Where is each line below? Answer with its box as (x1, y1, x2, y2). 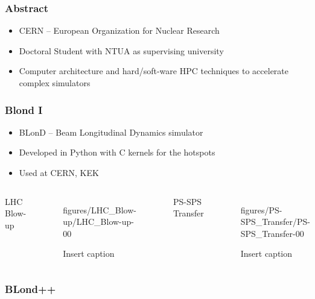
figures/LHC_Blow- (63, 203, 136, 216)
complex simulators (19, 77, 91, 89)
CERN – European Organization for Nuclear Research (19, 24, 220, 37)
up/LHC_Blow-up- (63, 215, 135, 228)
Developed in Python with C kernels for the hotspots (19, 146, 215, 159)
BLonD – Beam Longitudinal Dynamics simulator (19, 125, 203, 138)
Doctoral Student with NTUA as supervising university (19, 44, 224, 57)
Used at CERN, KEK (19, 166, 99, 178)
